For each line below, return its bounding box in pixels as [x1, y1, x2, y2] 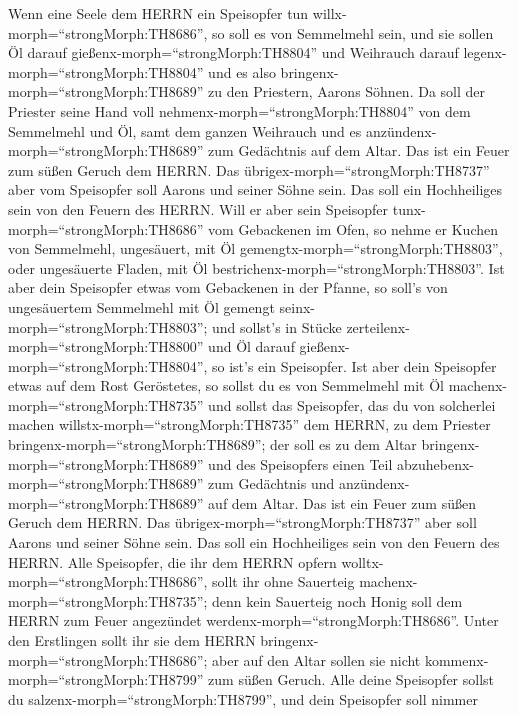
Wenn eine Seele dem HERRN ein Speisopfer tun [8, 3, 309, 23]
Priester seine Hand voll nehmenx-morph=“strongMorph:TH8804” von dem [8, 100, 471, 121]
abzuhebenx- [397, 453, 475, 474]
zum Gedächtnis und [208, 473, 335, 494]
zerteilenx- [346, 316, 410, 337]
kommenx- [424, 649, 489, 670]
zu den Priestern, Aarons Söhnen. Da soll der [208, 81, 486, 102]
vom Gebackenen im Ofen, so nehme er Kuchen [208, 218, 499, 239]
